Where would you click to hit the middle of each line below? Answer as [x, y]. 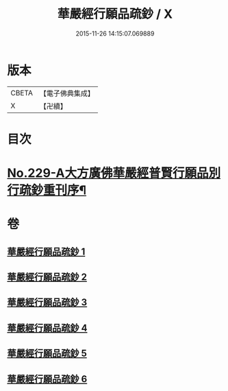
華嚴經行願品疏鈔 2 [47, 277]
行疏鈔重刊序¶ [47, 190]
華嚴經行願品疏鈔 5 [47, 354]
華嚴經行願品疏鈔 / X [115, 14]
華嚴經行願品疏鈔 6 [47, 379]
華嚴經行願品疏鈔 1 [46, 251]
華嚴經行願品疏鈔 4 [47, 328]
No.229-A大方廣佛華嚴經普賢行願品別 [114, 173]
